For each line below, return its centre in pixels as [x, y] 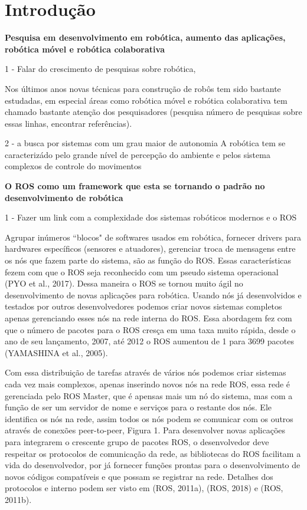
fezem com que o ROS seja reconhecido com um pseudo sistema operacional [142, 272]
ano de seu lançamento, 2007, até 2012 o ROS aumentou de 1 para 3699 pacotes [149, 341]
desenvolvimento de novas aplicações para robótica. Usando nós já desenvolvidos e [153, 295]
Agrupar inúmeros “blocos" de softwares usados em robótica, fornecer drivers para [153, 237]
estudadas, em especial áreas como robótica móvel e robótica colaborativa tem [146, 100]
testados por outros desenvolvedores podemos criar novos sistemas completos [143, 306]
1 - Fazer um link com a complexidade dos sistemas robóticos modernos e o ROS [151, 217]
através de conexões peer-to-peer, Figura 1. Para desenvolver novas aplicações [145, 430]
